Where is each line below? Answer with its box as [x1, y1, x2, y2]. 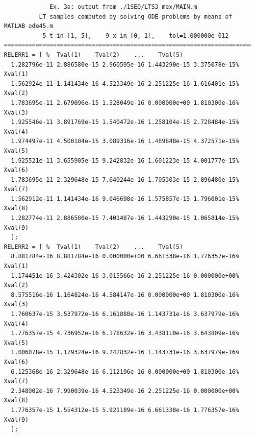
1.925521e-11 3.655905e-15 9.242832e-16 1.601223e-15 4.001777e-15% [11, 157, 239, 164]
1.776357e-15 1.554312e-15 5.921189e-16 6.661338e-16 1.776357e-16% [11, 406, 239, 413]
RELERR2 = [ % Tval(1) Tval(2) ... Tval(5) [4, 243, 183, 250]
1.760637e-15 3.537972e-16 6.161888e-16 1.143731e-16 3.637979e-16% [11, 311, 239, 317]
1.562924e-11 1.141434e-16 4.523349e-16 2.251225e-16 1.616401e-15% [11, 80, 239, 87]
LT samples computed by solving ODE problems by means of [39, 13, 232, 20]
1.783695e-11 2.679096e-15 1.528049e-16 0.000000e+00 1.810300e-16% [11, 99, 239, 106]
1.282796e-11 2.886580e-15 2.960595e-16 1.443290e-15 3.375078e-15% [11, 61, 239, 68]
